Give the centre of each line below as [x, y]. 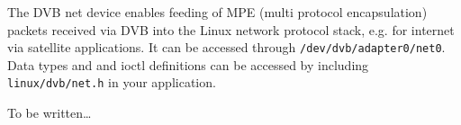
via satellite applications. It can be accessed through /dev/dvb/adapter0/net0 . [226, 47]
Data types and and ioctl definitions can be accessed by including [188, 64]
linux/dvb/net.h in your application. [112, 82]
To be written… [50, 113]
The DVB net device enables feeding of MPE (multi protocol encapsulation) [217, 12]
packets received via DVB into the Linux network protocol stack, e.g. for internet [231, 29]
